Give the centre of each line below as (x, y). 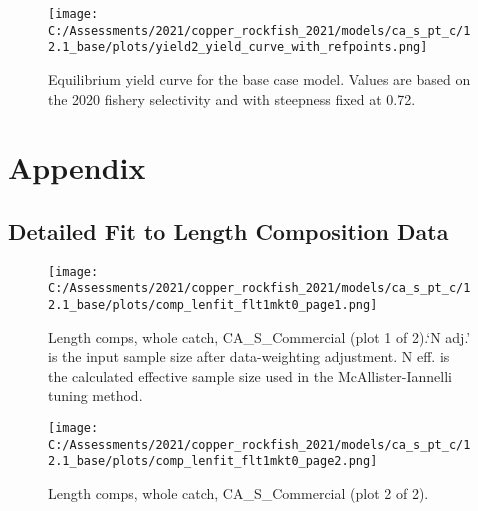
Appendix (77, 167)
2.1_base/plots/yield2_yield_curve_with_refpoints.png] (238, 47)
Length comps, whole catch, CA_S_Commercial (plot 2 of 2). (238, 493)
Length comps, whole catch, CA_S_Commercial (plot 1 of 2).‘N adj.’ (259, 336)
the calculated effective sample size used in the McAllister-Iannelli (250, 375)
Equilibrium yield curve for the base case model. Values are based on (259, 78)
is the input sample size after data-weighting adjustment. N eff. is (249, 356)
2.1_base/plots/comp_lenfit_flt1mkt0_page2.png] (213, 461)
